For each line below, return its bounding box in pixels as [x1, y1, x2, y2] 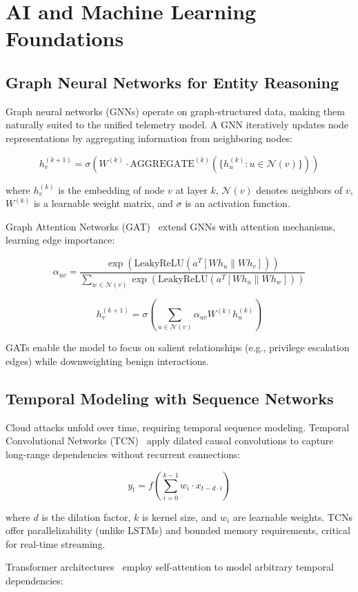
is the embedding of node [58, 182, 165, 197]
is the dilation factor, [41, 509, 131, 524]
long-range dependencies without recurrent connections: [6, 446, 241, 461]
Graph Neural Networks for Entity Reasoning [6, 71, 339, 92]
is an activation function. [185, 196, 290, 210]
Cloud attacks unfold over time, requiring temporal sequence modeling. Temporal [6, 420, 350, 434]
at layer [175, 182, 208, 197]
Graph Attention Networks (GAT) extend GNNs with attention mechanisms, [6, 219, 336, 233]
